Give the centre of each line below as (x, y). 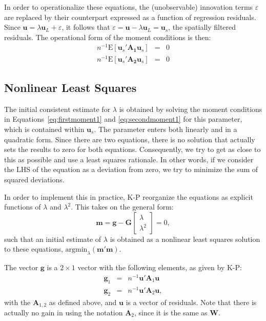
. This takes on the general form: (122, 207)
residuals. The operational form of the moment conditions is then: (108, 37)
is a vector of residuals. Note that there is (191, 302)
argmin (76, 250)
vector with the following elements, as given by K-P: (160, 267)
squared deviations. (34, 179)
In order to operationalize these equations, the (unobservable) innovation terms (129, 7)
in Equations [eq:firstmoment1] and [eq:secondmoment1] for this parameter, (123, 119)
